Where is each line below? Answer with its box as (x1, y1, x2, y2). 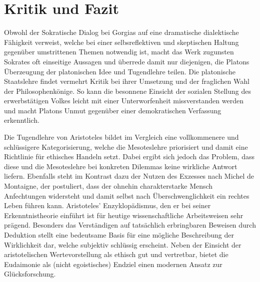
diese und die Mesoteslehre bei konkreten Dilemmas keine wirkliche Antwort (4, 161, 237, 171)
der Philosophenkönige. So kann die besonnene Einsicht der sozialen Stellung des (4, 85, 251, 96)
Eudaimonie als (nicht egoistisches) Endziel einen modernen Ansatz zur (4, 259, 222, 269)
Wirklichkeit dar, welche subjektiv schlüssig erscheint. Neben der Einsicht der (4, 239, 241, 250)
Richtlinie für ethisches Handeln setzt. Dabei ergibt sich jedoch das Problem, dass (4, 151, 254, 162)
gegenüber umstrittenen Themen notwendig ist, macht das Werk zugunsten (4, 46, 234, 57)
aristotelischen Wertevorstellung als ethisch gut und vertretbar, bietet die (4, 249, 228, 260)
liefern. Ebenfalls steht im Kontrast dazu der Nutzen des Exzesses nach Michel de (4, 171, 254, 181)
